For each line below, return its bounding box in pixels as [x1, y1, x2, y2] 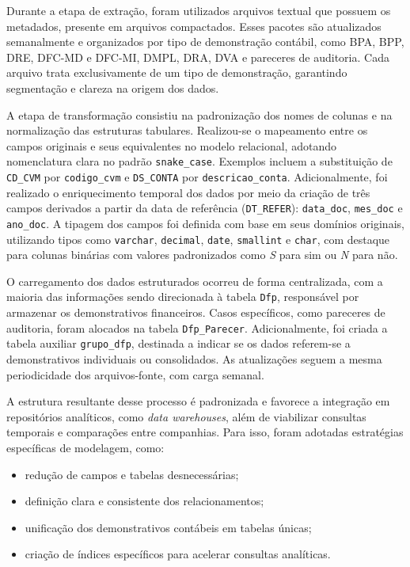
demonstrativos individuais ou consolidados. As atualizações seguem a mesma [6, 350, 382, 367]
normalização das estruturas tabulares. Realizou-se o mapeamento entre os [6, 122, 368, 139]
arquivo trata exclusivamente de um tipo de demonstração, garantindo [6, 64, 347, 81]
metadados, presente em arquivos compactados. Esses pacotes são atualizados [6, 17, 382, 34]
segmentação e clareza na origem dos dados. [6, 79, 219, 96]
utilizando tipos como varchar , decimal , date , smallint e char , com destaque [6, 230, 390, 247]
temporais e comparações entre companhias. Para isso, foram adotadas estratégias [6, 424, 404, 440]
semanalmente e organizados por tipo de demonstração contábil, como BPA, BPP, [6, 33, 404, 50]
